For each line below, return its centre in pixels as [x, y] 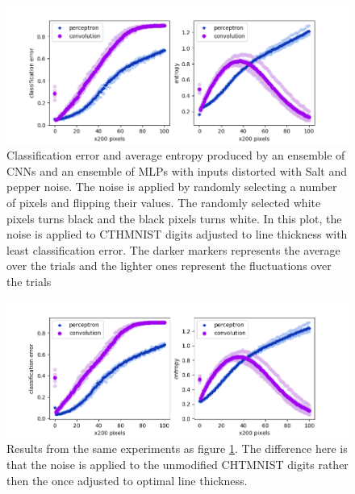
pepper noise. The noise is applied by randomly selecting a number [172, 187]
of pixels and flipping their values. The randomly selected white [164, 203]
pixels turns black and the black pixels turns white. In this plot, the [174, 218]
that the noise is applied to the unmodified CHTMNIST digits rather [177, 464]
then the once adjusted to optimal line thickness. [127, 480]
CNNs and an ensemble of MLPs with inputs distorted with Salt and [177, 170]
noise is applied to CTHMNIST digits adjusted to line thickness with [177, 234]
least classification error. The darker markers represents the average [173, 249]
